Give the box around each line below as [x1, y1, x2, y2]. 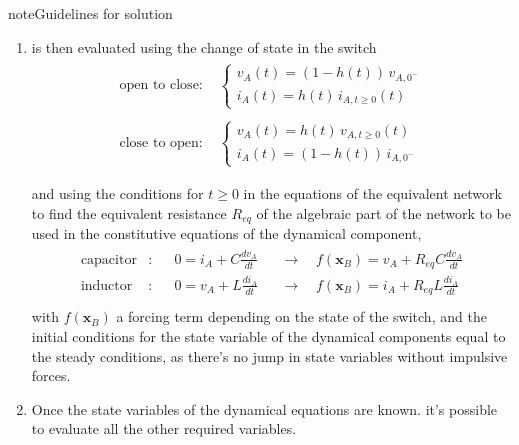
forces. [31, 365, 71, 386]
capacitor [80, 252, 137, 267]
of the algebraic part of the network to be [256, 202, 511, 223]
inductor [80, 278, 133, 293]
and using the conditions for [31, 183, 204, 204]
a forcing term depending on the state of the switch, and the [116, 306, 487, 327]
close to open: [119, 135, 203, 150]
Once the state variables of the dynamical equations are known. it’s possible [31, 398, 498, 419]
